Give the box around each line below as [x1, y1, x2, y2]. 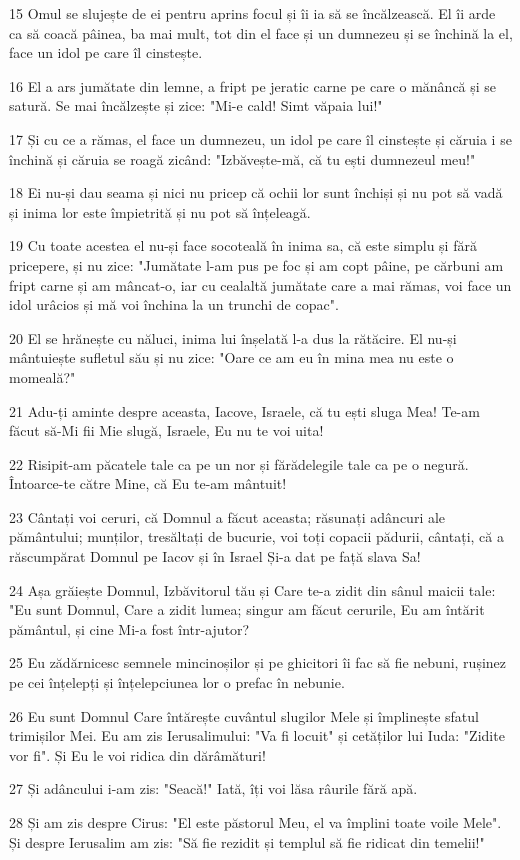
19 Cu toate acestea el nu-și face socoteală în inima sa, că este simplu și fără [9, 235, 477, 256]
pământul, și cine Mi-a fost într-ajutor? [9, 618, 250, 639]
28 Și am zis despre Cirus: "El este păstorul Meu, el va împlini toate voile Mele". [9, 812, 502, 832]
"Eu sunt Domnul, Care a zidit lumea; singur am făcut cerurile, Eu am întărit [9, 599, 485, 620]
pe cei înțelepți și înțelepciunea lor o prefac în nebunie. [9, 672, 345, 693]
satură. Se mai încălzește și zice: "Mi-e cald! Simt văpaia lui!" [9, 95, 383, 116]
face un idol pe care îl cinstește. [9, 42, 203, 63]
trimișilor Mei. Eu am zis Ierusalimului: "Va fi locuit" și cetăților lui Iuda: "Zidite [9, 725, 505, 746]
